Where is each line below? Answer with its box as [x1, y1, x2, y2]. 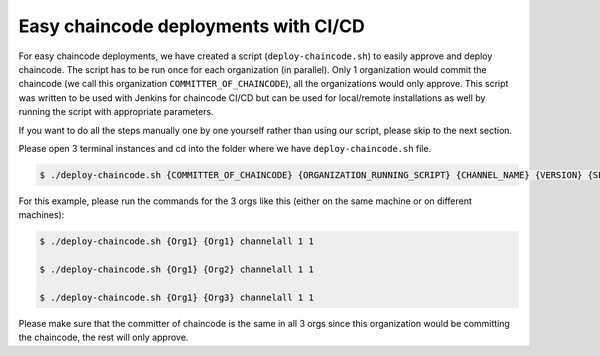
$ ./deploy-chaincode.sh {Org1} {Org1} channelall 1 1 [39, 236, 314, 247]
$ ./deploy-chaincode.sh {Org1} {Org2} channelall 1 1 [39, 264, 314, 275]
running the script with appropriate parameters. [18, 106, 214, 118]
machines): [18, 209, 65, 221]
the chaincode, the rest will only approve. [18, 331, 189, 344]
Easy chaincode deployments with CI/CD [18, 15, 365, 37]
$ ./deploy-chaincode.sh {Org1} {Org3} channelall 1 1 [39, 291, 314, 303]
